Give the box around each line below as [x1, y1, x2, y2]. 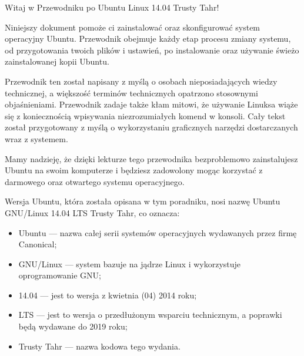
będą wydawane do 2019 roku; [18, 320, 128, 333]
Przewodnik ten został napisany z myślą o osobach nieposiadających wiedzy [5, 75, 278, 87]
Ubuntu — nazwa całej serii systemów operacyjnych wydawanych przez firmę [18, 226, 297, 239]
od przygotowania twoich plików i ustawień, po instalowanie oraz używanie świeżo [5, 43, 299, 56]
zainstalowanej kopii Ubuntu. [5, 55, 109, 68]
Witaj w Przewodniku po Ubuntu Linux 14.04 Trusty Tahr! [5, 1, 219, 13]
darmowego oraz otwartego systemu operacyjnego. [5, 175, 185, 187]
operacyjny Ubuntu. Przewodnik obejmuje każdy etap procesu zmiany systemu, [5, 32, 291, 45]
